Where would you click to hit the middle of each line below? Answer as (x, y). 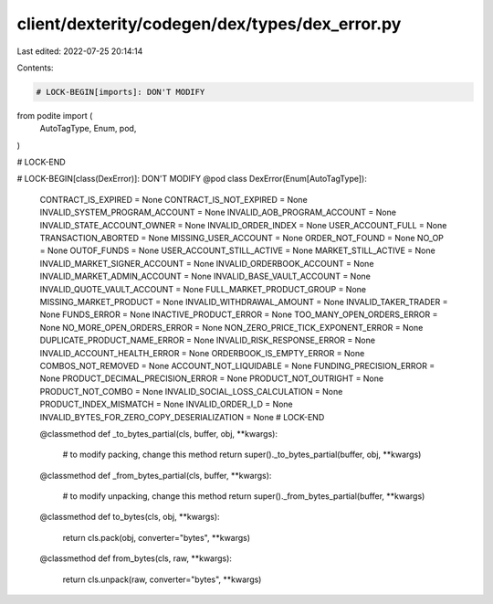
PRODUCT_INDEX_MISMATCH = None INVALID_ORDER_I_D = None (167, 404)
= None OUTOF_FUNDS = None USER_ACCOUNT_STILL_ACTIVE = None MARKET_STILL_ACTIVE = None (237, 250)
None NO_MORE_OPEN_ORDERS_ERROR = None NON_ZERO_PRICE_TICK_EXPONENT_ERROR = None (231, 327)
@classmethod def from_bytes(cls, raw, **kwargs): (136, 558)
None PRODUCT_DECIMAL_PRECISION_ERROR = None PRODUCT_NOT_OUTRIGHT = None (211, 378)
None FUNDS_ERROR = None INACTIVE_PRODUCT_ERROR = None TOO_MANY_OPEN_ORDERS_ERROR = (239, 314)
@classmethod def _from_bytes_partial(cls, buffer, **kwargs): (156, 475)
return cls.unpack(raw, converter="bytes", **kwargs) (162, 579)
